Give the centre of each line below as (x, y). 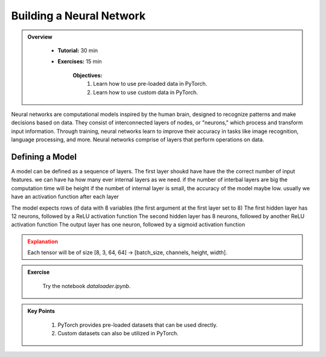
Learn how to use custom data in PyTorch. (146, 92)
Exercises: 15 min (80, 62)
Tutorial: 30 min (78, 50)
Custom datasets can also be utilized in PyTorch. (118, 333)
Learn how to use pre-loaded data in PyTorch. (150, 84)
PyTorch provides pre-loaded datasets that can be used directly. (138, 325)
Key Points (41, 311)
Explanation (43, 241)
